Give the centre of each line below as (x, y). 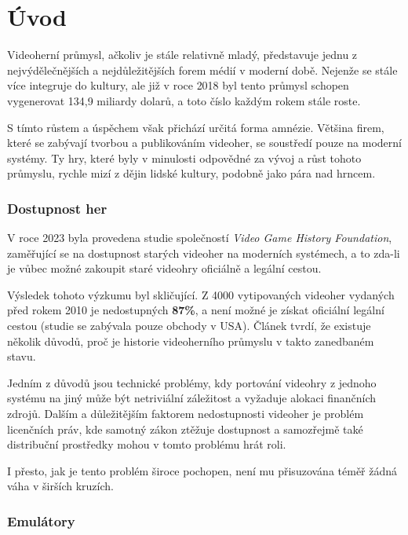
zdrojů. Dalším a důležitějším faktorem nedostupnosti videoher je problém (186, 414)
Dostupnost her (57, 208)
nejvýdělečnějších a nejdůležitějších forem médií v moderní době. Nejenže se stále (202, 70)
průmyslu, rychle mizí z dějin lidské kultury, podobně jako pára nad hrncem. (191, 173)
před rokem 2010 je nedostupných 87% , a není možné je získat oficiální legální (196, 310)
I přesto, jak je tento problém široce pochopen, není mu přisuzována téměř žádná (202, 470)
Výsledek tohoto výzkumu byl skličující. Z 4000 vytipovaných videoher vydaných (201, 294)
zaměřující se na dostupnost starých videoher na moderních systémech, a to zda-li (204, 253)
